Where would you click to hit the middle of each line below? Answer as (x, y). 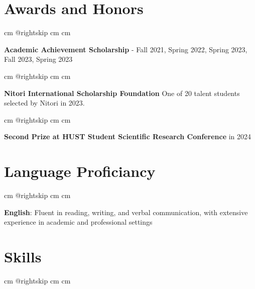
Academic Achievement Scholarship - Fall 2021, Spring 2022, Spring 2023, (126, 49)
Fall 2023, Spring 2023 (38, 59)
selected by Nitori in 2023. (44, 103)
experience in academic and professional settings (78, 222)
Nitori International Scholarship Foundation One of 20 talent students (122, 93)
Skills (23, 256)
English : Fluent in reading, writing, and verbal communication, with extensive (126, 212)
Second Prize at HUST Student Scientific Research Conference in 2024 (128, 136)
